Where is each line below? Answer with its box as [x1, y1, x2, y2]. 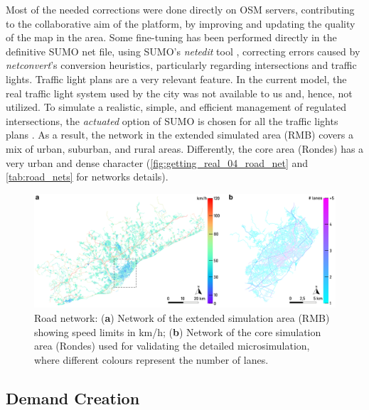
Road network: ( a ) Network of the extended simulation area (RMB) [34, 310, 330, 325]
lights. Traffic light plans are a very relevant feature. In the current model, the [6, 71, 347, 86]
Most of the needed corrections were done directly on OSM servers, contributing [6, 2, 355, 16]
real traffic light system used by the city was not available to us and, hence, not [6, 85, 353, 100]
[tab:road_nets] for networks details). [6, 169, 169, 184]
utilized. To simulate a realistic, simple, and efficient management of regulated [6, 99, 346, 114]
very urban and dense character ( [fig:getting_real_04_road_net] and [6, 155, 309, 170]
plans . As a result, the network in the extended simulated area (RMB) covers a [6, 127, 353, 142]
